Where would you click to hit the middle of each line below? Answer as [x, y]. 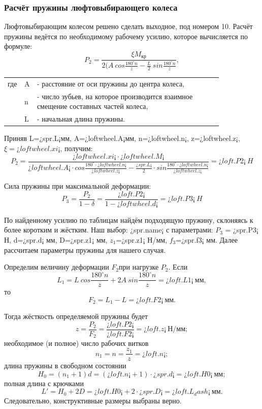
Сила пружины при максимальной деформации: [78, 186]
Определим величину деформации [57, 267]
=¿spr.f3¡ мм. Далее [207, 240]
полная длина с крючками [44, 383]
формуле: [18, 46]
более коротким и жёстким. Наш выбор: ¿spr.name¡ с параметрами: [109, 230]
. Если [178, 267]
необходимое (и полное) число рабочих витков [76, 343]
